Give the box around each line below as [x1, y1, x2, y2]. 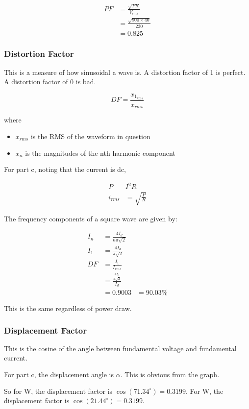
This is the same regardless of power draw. [4, 303, 132, 313]
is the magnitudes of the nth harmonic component [25, 147, 175, 158]
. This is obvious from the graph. [120, 369, 220, 380]
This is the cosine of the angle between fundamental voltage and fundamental [4, 343, 237, 353]
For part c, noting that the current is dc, [4, 164, 126, 174]
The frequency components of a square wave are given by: [4, 213, 177, 223]
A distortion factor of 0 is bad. [4, 76, 96, 87]
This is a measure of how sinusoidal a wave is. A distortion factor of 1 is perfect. [4, 67, 246, 77]
